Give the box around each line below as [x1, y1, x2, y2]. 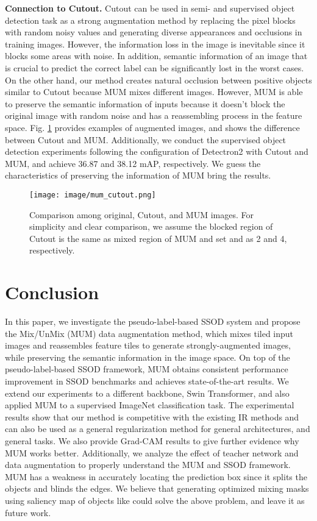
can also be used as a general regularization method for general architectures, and [5, 422, 310, 435]
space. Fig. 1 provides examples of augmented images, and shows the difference [5, 121, 300, 133]
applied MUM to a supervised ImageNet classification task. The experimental [5, 399, 294, 411]
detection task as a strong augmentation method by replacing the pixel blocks [5, 13, 296, 26]
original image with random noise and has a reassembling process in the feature [5, 109, 302, 122]
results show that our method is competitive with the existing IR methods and [5, 410, 299, 423]
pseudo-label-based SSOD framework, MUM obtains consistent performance [5, 363, 288, 375]
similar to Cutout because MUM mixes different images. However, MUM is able [5, 85, 303, 98]
